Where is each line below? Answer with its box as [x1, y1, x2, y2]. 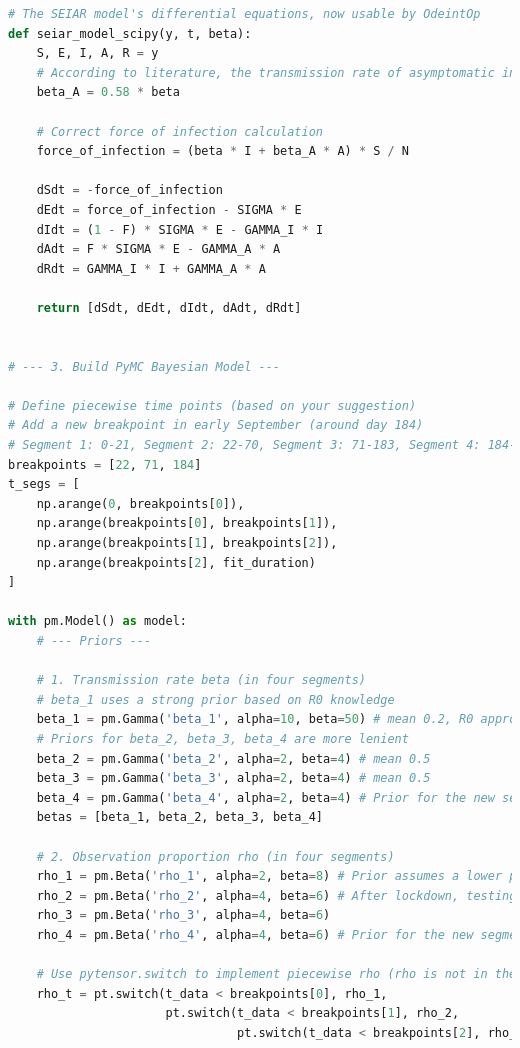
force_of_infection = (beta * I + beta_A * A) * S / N [36, 144, 410, 159]
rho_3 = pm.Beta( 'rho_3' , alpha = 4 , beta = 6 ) [36, 908, 331, 923]
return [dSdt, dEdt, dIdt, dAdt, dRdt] [36, 300, 302, 315]
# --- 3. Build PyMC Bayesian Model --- [8, 359, 281, 374]
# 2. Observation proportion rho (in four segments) [36, 849, 395, 864]
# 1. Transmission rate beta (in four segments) [36, 673, 366, 688]
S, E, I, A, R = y [36, 46, 159, 61]
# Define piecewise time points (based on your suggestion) [8, 398, 417, 413]
